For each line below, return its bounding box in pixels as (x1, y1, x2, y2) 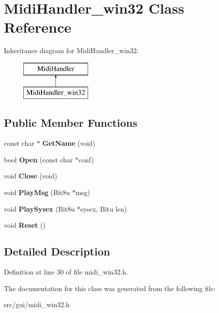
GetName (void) (42, 138, 95, 148)
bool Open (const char (4, 154, 73, 164)
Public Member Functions (4, 115, 137, 130)
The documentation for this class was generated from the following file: (4, 283, 216, 293)
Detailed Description (4, 244, 110, 259)
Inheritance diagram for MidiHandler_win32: (4, 45, 139, 56)
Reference (4, 17, 72, 37)
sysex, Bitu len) (80, 203, 127, 214)
